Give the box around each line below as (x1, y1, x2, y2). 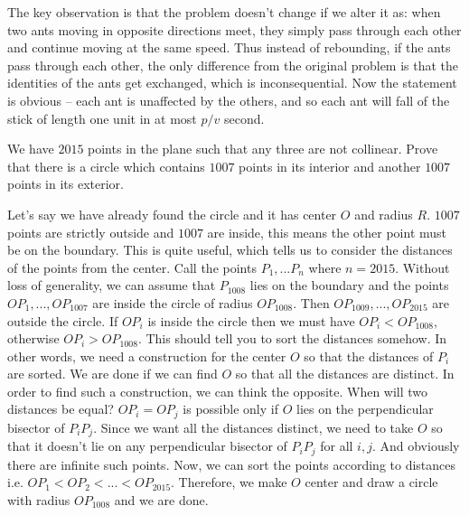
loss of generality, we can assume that (7, 276, 216, 295)
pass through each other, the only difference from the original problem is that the (7, 55, 459, 74)
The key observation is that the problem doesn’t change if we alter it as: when (7, 3, 441, 21)
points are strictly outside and (7, 222, 174, 241)
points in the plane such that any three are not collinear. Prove (88, 139, 438, 158)
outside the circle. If (7, 311, 118, 330)
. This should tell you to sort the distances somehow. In (137, 329, 447, 348)
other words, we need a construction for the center (7, 346, 286, 365)
